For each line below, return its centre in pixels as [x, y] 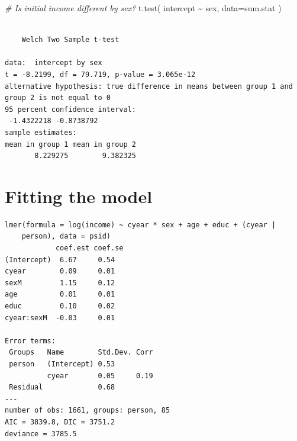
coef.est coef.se [89, 248]
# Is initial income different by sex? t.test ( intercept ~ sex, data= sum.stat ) [143, 8]
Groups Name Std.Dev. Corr [81, 353]
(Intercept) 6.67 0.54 [60, 260]
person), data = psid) [66, 236]
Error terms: [30, 341]
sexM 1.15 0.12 [60, 283]
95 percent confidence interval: [70, 109]
